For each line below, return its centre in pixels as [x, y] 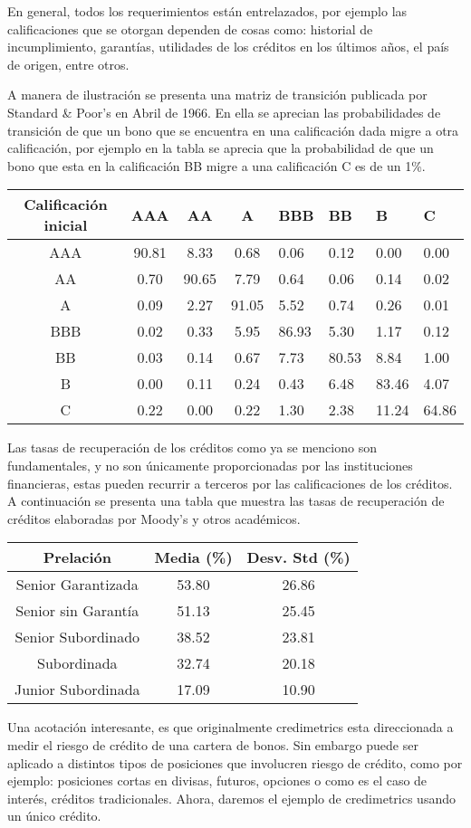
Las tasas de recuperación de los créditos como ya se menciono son [192, 447]
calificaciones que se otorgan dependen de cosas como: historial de [190, 29]
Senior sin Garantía [77, 611]
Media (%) [193, 557]
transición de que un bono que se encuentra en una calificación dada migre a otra [233, 130]
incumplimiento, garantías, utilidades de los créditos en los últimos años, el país [228, 47]
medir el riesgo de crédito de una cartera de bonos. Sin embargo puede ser [213, 744]
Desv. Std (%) [298, 557]
